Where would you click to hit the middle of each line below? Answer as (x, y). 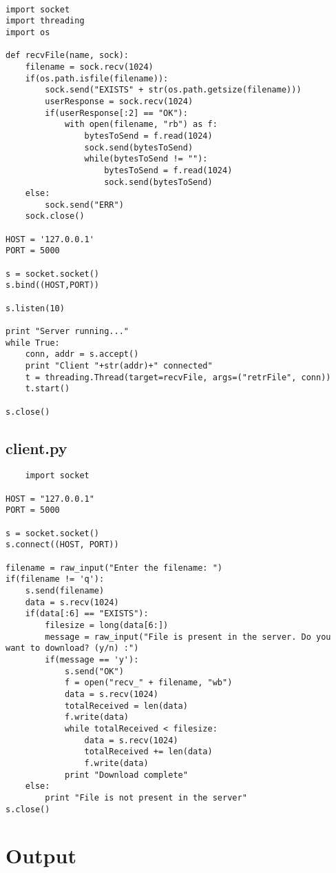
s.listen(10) (35, 308)
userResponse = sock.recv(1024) (119, 101)
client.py (36, 448)
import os (28, 32)
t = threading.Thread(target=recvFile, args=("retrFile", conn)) (178, 377)
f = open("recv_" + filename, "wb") (148, 683)
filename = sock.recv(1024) (89, 67)
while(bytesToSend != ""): (146, 159)
